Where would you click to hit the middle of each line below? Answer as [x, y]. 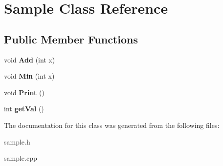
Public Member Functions [71, 39]
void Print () [24, 92]
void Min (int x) [29, 76]
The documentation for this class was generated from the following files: [112, 125]
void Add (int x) [30, 59]
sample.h [17, 141]
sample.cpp [21, 158]
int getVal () [24, 109]
